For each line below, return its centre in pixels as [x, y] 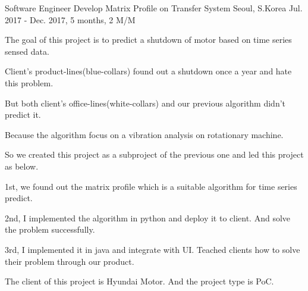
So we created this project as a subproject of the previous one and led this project [154, 154]
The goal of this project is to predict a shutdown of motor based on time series [148, 40]
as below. [22, 166]
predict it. [23, 115]
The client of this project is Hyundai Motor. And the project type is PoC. [139, 281]
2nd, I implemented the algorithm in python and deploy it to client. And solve [148, 218]
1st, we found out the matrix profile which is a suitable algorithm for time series [151, 186]
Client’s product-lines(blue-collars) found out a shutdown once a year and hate [148, 71]
